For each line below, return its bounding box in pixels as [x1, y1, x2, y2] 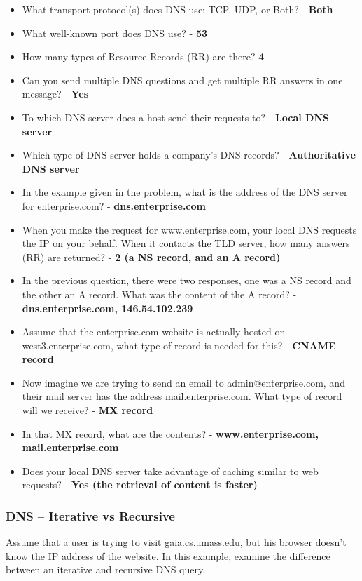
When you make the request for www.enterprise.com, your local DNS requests [22, 222, 357, 236]
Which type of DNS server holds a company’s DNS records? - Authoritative [22, 147, 356, 162]
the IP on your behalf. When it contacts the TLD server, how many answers [22, 236, 350, 251]
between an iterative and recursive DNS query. [6, 562, 206, 577]
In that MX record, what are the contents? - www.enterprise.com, [22, 426, 319, 441]
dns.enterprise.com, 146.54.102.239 [22, 300, 193, 315]
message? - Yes [22, 86, 89, 101]
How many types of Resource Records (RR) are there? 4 [22, 49, 265, 64]
